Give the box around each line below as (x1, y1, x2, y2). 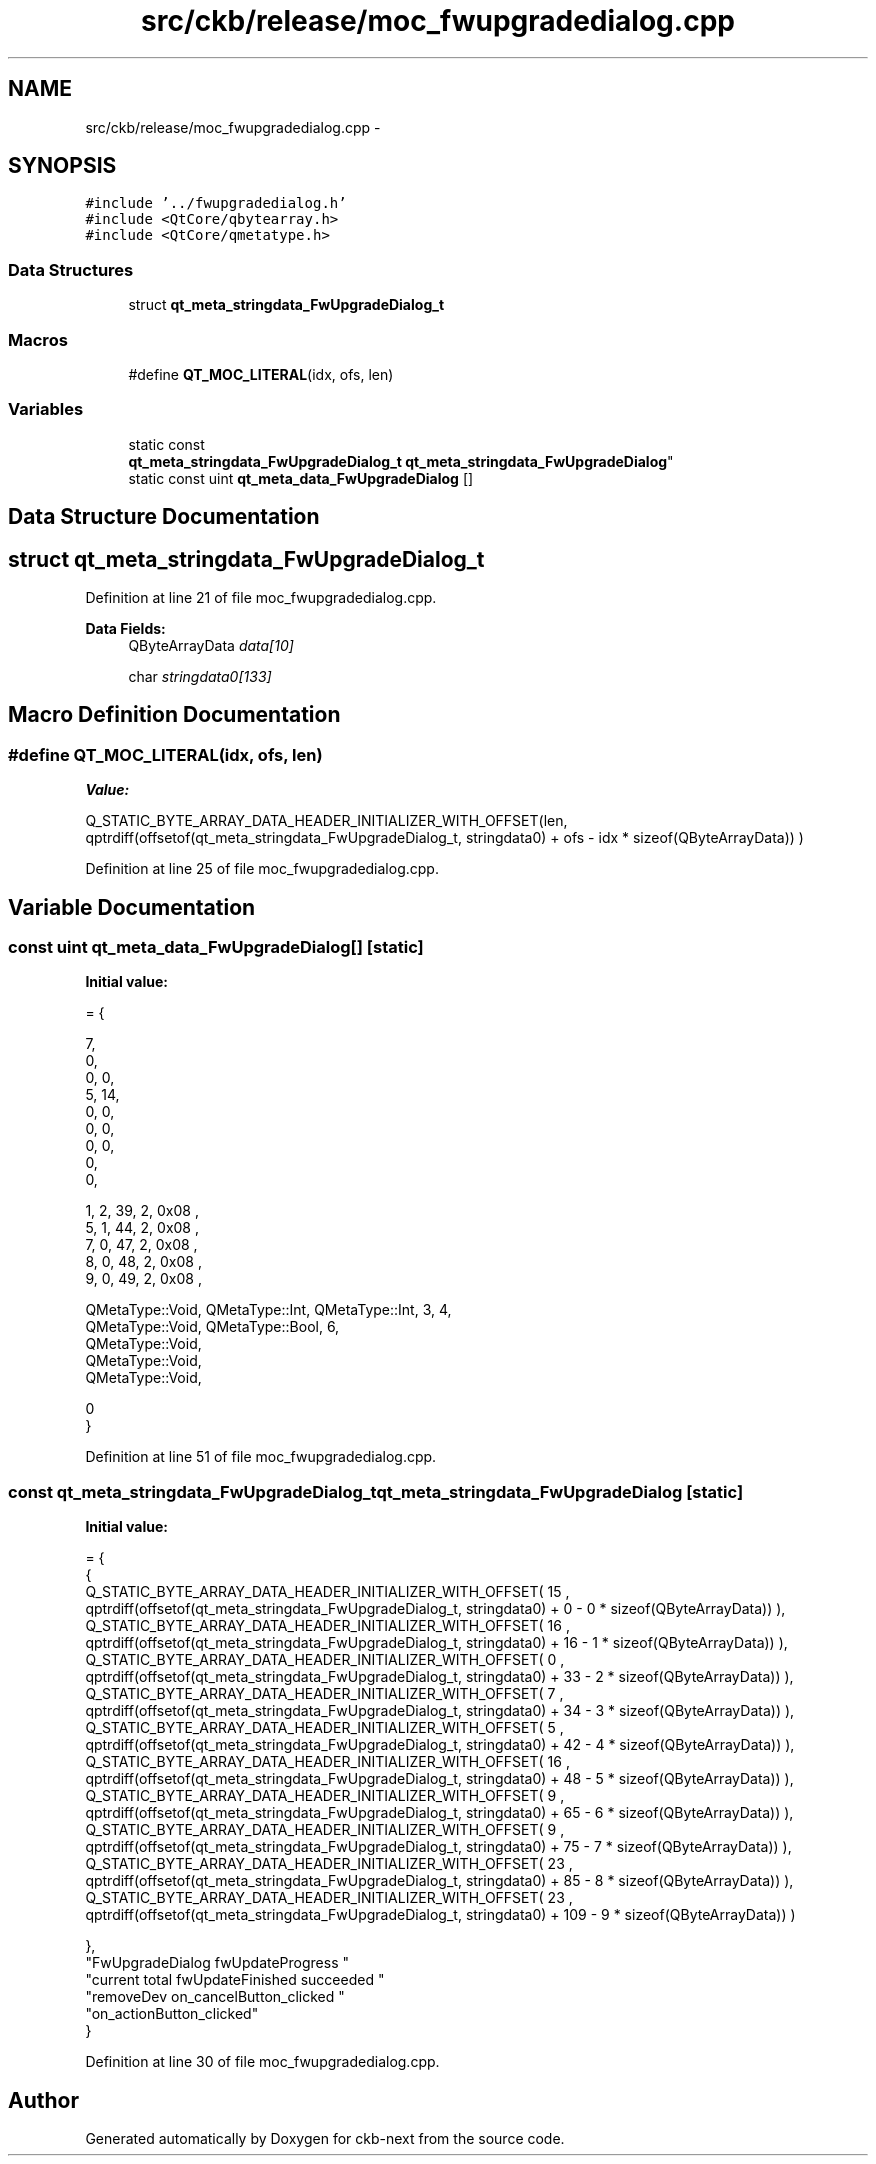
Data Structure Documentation (8, 504, 320, 530)
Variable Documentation (8, 894, 256, 920)
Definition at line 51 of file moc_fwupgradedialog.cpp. (85, 1448, 437, 1466)
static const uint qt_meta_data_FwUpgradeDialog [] (128, 469, 474, 487)
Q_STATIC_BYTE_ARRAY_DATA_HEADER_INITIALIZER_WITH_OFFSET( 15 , (85, 1583, 570, 1601)
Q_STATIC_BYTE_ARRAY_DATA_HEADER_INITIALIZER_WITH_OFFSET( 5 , (85, 1719, 564, 1737)
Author (8, 2087, 79, 2113)
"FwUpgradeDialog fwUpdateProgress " (85, 1954, 350, 1972)
